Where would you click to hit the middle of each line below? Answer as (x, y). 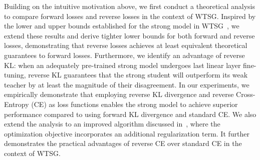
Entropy (17, 104)
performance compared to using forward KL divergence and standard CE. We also (130, 114)
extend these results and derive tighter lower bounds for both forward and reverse (129, 35)
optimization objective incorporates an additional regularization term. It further (127, 133)
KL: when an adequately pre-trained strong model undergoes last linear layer (122, 65)
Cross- (246, 94)
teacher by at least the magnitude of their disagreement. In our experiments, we (127, 84)
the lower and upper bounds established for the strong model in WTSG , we (122, 26)
